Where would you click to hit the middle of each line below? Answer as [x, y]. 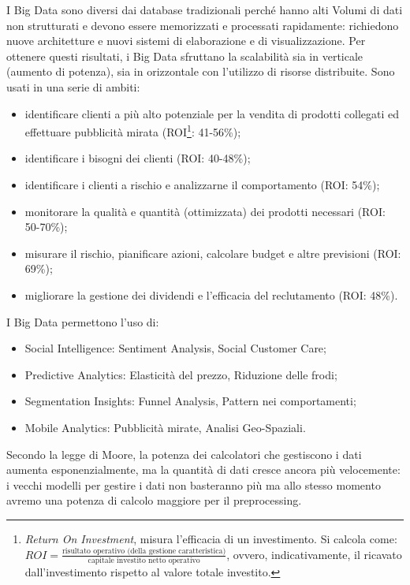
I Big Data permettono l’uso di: [83, 321]
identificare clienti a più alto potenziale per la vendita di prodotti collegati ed [212, 113]
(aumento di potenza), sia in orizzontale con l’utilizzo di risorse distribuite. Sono [201, 71]
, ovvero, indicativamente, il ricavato [314, 554]
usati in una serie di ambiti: [73, 86]
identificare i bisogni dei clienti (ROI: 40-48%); [138, 158]
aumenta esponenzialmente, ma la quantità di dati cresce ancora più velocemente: [203, 469]
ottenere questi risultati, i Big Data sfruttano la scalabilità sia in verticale [185, 56]
